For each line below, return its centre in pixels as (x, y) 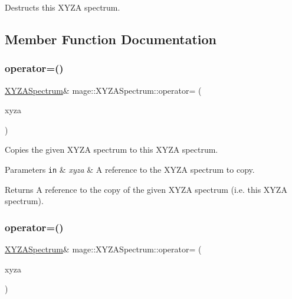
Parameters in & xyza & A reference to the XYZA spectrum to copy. (130, 169)
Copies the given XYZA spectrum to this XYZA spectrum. (111, 149)
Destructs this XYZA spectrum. (63, 7)
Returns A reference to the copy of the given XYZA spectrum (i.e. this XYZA (146, 189)
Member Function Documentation (111, 39)
